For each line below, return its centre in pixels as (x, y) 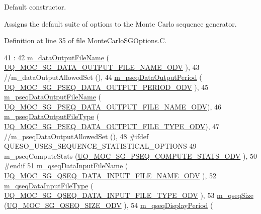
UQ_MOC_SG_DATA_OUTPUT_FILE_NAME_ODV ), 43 (102, 67)
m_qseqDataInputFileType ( (49, 185)
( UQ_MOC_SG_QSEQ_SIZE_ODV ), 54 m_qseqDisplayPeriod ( (109, 205)
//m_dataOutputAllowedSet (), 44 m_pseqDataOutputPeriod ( (103, 77)
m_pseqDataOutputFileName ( (53, 97)
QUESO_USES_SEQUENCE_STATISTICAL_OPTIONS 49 (100, 146)
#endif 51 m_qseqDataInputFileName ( (66, 166)
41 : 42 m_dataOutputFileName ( (57, 57)
